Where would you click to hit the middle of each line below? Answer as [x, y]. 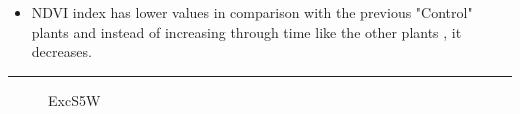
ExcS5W [74, 99]
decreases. [61, 51]
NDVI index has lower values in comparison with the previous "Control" [252, 12]
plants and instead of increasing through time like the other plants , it [246, 31]
